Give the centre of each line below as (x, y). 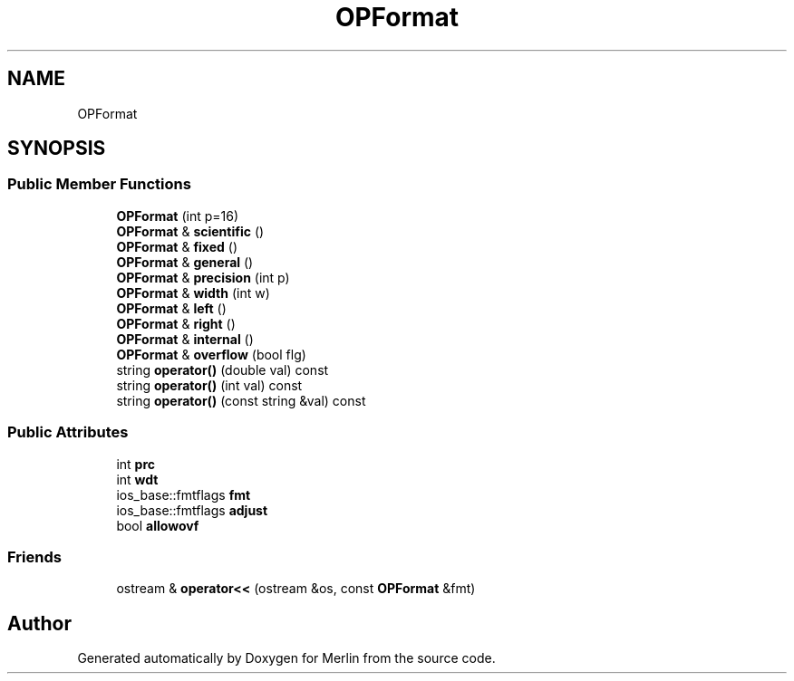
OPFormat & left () (171, 308)
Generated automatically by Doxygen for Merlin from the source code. (286, 658)
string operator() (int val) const (209, 385)
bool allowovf (158, 525)
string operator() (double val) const (223, 369)
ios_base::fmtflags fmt (184, 494)
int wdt (137, 479)
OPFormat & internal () (185, 339)
